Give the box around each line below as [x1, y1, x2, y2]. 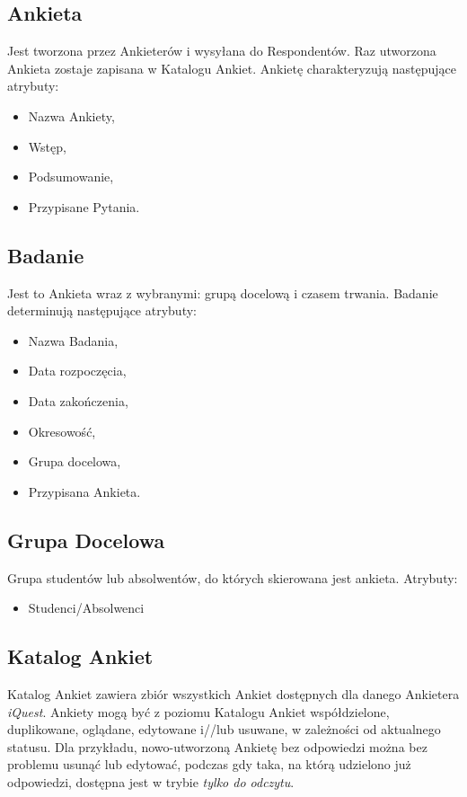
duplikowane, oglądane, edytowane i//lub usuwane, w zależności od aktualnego [7, 720, 441, 739]
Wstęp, [28, 137, 66, 155]
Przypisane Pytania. [28, 197, 140, 216]
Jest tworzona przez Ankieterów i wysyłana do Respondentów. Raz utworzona [7, 41, 436, 60]
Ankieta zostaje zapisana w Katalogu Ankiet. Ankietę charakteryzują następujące [7, 58, 457, 77]
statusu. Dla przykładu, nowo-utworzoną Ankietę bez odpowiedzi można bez [7, 737, 427, 756]
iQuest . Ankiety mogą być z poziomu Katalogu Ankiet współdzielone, [7, 702, 390, 721]
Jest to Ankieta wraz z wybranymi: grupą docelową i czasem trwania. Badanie [7, 283, 438, 302]
